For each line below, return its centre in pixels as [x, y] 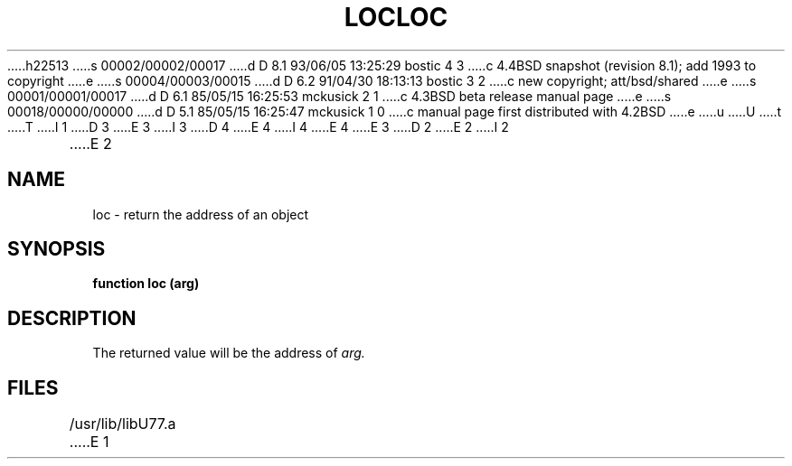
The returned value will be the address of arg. [229, 353]
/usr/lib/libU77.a [123, 424]
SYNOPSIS [57, 249]
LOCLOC [396, 17]
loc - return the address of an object [201, 214]
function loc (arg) [146, 284]
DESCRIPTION [72, 318]
